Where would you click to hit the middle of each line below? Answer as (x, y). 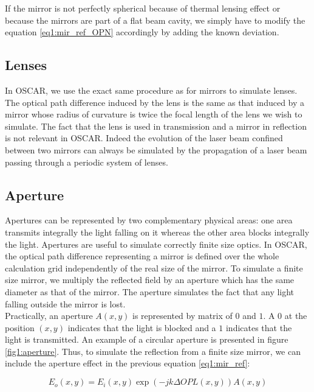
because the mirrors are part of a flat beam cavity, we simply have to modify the (155, 20)
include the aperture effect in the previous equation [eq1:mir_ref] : (128, 363)
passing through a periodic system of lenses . (87, 162)
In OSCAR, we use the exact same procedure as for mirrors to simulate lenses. (151, 90)
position (20, 327)
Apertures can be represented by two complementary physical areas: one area (149, 220)
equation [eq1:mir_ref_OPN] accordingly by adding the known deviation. (142, 32)
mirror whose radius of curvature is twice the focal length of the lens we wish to (154, 114)
